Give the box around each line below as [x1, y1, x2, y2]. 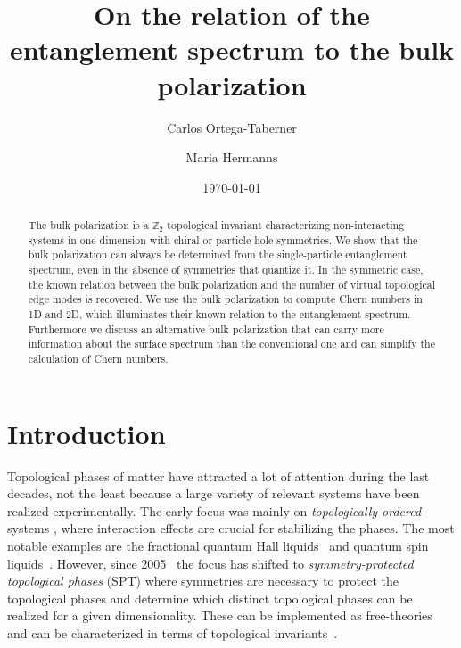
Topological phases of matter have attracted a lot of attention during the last [7, 466, 430, 485]
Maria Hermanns [185, 148, 278, 167]
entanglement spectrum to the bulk [9, 31, 455, 68]
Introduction [7, 414, 166, 451]
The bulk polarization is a [28, 217, 149, 233]
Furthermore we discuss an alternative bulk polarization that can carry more [28, 321, 384, 336]
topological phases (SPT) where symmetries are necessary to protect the [7, 571, 399, 590]
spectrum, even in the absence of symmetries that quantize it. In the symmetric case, [28, 262, 424, 277]
